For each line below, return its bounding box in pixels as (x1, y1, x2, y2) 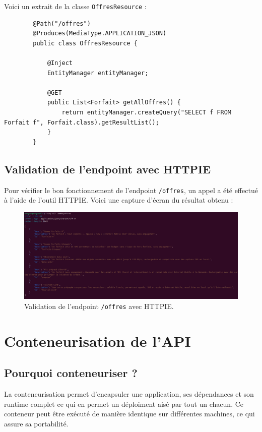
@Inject (47, 59, 73, 67)
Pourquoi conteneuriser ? (4, 365, 138, 381)
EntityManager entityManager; (47, 69, 149, 77)
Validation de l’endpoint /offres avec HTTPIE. (24, 300, 174, 311)
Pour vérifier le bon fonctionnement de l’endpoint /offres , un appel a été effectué (4, 184, 258, 195)
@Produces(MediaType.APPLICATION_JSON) (33, 30, 167, 37)
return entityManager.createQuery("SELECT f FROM (61, 109, 232, 116)
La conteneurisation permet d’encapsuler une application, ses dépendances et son (4, 388, 254, 399)
